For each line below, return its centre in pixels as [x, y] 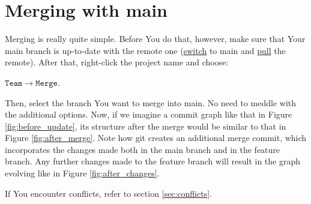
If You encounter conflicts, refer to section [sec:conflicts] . [108, 193]
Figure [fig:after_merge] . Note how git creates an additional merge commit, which [156, 138]
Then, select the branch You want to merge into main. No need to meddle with [151, 102]
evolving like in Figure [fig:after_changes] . [82, 173]
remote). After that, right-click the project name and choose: [117, 62]
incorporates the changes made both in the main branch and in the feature [143, 149]
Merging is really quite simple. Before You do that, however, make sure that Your [155, 39]
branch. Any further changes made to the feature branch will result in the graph [153, 161]
